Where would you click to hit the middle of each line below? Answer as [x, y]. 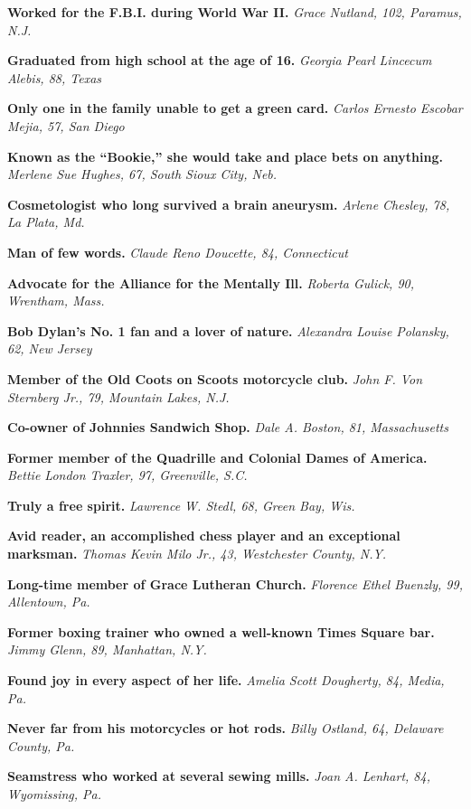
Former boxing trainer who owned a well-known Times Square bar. [221, 631]
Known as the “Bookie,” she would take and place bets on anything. [225, 156]
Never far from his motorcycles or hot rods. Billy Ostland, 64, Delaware [226, 728]
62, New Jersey [50, 348]
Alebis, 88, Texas [55, 77]
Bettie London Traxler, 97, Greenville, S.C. [127, 475]
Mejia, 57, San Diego [66, 125]
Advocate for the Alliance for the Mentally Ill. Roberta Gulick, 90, [211, 282]
